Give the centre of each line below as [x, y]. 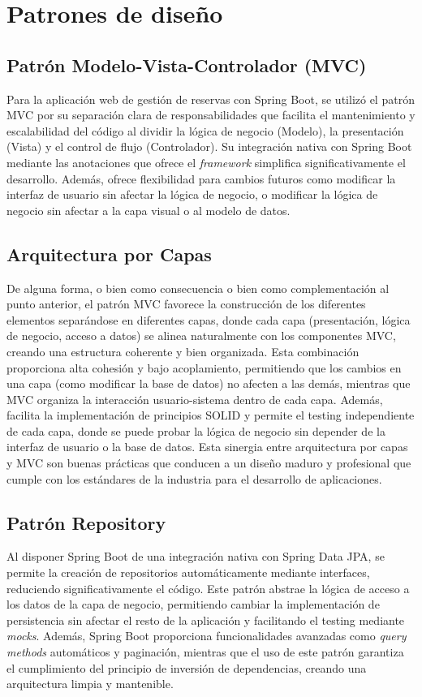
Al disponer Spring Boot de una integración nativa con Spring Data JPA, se [196, 556]
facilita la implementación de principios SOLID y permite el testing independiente [211, 415]
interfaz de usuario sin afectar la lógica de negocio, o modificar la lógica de [192, 194]
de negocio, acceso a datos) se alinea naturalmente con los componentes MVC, [201, 336]
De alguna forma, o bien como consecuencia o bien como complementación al [198, 288]
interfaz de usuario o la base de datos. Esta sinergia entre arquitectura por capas [207, 447]
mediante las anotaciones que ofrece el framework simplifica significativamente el [206, 162]
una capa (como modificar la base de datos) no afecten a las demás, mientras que [209, 383]
